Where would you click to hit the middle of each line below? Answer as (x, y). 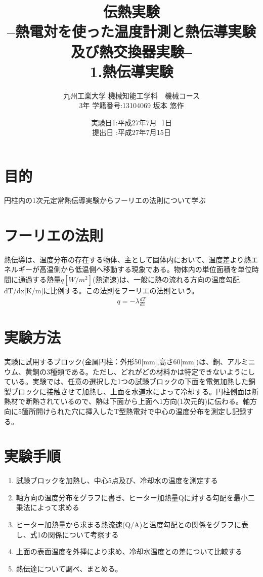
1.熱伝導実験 (131, 71)
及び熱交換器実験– (131, 51)
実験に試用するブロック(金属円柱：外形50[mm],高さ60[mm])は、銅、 (116, 361)
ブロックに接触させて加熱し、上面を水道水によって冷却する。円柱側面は (131, 391)
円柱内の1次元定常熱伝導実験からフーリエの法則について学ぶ (105, 200)
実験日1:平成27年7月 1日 (131, 122)
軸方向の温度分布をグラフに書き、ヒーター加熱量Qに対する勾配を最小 (132, 497)
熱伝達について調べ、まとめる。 (69, 568)
